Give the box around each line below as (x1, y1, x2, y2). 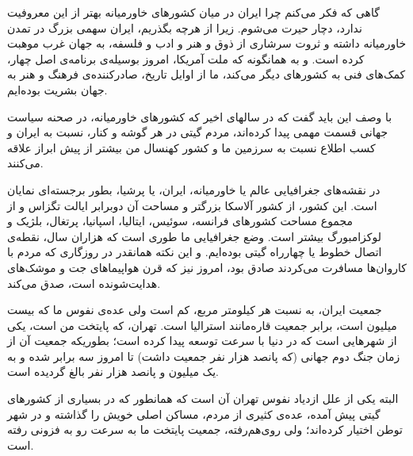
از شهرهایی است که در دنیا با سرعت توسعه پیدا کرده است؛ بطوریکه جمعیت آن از (7, 332, 397, 349)
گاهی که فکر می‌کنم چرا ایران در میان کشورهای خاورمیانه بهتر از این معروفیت (7, 4, 380, 20)
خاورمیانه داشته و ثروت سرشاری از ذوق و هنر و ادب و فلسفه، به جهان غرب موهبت (7, 35, 407, 52)
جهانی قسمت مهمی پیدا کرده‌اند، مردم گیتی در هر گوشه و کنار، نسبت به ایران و (7, 124, 388, 140)
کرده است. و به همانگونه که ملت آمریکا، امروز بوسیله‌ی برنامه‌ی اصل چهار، (7, 50, 365, 67)
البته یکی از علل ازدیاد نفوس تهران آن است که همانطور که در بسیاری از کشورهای (7, 390, 399, 407)
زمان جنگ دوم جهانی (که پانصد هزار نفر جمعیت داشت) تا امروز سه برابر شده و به (7, 347, 400, 364)
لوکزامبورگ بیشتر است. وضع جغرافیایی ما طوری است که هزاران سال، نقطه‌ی (7, 228, 381, 244)
